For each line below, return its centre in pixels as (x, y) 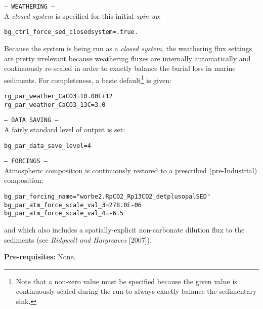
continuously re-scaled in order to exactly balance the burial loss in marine (120, 68)
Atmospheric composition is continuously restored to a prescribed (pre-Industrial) (131, 170)
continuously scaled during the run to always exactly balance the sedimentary (136, 291)
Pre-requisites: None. (40, 257)
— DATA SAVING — (31, 120)
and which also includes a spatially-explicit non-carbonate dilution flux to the (124, 229)
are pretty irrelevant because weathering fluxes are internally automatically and (127, 58)
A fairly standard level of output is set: (65, 129)
